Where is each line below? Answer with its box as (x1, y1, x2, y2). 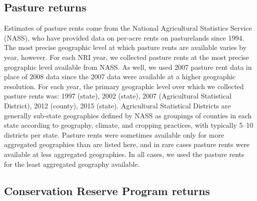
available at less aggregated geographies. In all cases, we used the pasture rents (4, 149, 245, 159)
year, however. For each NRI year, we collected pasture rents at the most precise (4, 51, 249, 62)
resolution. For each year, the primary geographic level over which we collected (4, 81, 244, 91)
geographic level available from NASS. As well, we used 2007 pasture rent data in (4, 61, 252, 72)
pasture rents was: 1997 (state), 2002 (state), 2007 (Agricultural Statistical (4, 91, 232, 101)
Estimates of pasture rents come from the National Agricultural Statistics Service (4, 23, 252, 33)
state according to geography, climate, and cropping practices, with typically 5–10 (4, 120, 254, 130)
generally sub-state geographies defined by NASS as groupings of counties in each (4, 110, 252, 120)
